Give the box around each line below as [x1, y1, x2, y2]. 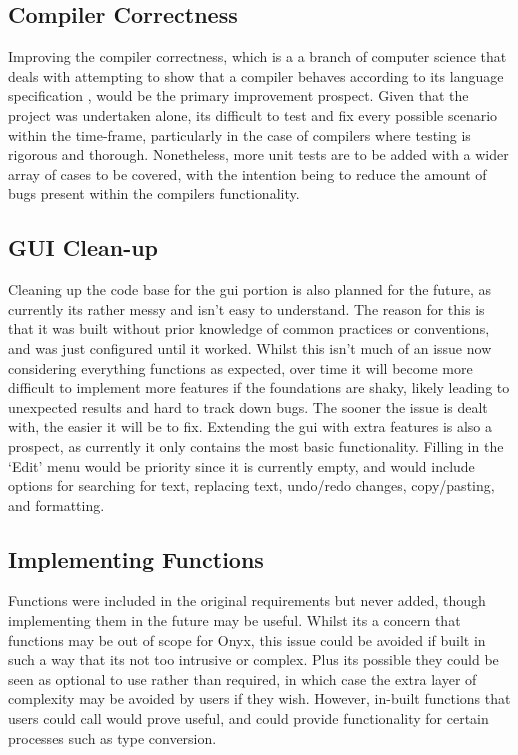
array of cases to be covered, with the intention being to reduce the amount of [8, 163, 487, 184]
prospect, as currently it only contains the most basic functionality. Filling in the [8, 435, 504, 456]
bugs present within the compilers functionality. [8, 183, 300, 204]
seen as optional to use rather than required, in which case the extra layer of [8, 668, 477, 689]
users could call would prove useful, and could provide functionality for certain [8, 708, 489, 729]
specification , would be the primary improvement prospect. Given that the [8, 85, 469, 106]
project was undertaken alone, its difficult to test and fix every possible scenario [8, 104, 498, 125]
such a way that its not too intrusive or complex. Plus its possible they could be [8, 649, 499, 670]
